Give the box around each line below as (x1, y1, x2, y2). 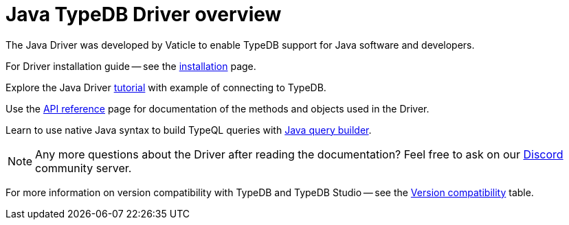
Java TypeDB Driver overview (5, 3, 282, 26)
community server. (35, 161, 132, 175)
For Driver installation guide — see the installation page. (5, 60, 256, 72)
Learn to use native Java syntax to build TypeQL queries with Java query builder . (5, 123, 372, 136)
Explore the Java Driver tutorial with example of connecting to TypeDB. (5, 81, 326, 93)
